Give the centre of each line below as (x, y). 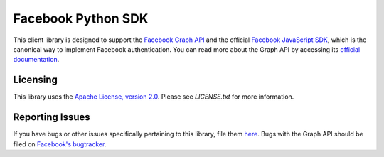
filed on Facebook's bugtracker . (60, 144)
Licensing (36, 80)
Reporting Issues (52, 117)
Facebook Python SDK (81, 18)
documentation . (36, 60)
